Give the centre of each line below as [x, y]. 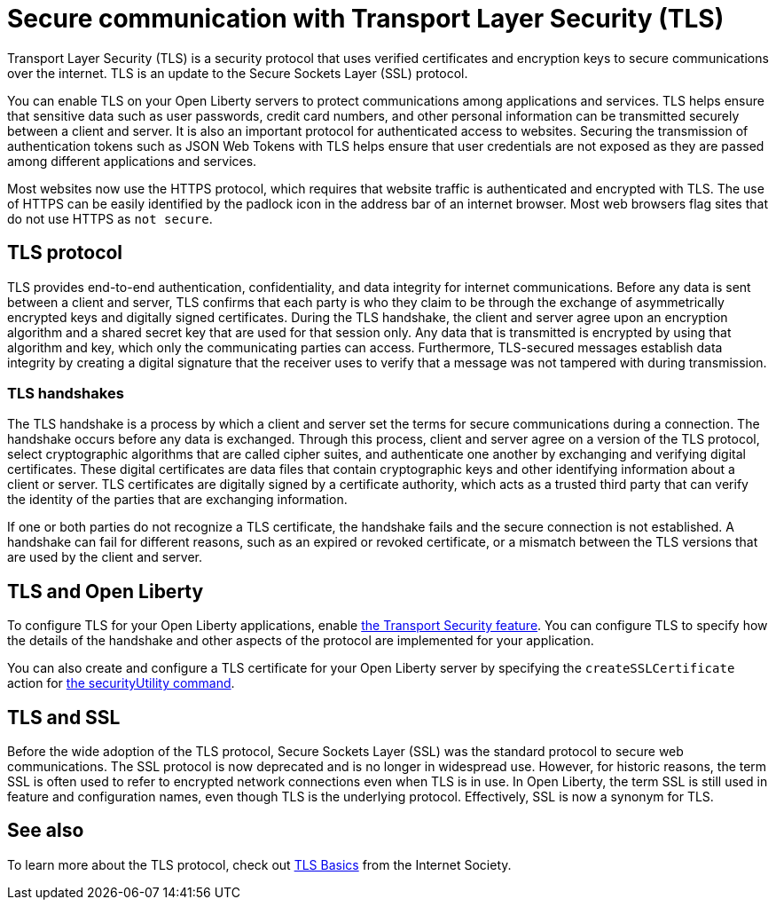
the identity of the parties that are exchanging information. [177, 500]
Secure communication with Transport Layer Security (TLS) [366, 19]
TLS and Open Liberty [106, 591]
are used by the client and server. [105, 557]
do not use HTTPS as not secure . [110, 218]
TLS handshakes [66, 393]
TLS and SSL [64, 717]
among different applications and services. [132, 161]
